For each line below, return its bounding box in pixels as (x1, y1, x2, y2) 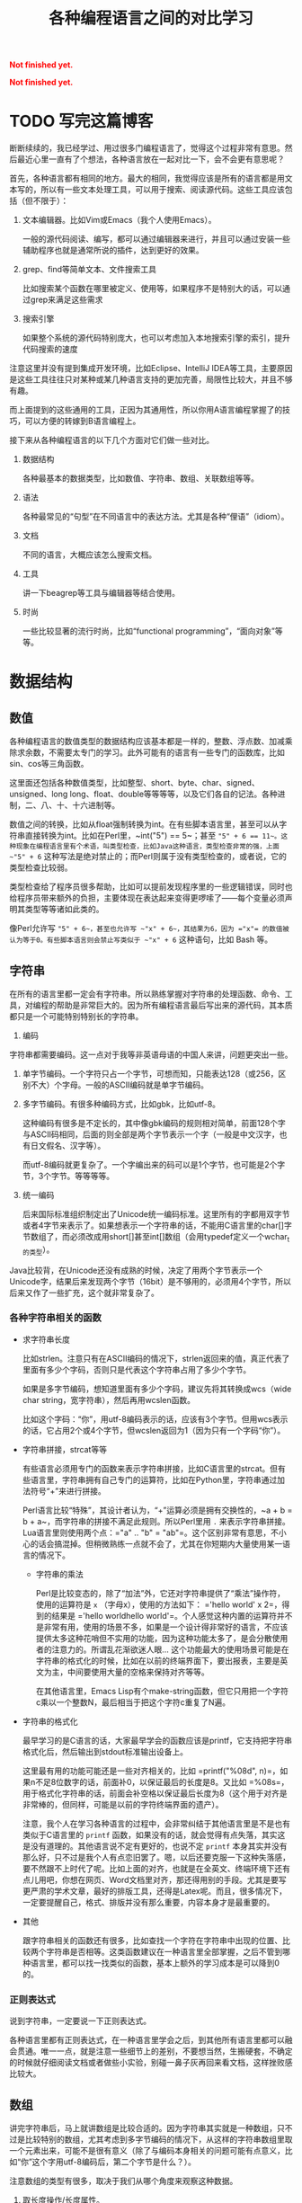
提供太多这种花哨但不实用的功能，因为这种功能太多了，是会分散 (35, 1632, 272, 1643)
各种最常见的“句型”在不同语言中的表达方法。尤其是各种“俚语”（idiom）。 (22, 511, 289, 522)
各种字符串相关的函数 (9, 1311, 102, 1324)
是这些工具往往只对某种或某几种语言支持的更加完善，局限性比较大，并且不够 (9, 374, 293, 385)
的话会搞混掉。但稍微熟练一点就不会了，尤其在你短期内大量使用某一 (30, 1538, 283, 1549)
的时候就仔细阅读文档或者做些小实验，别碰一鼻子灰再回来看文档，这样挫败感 (9, 2057, 293, 2068)
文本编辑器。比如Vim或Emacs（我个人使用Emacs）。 (22, 215, 217, 226)
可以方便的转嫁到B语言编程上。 (24, 415, 141, 427)
